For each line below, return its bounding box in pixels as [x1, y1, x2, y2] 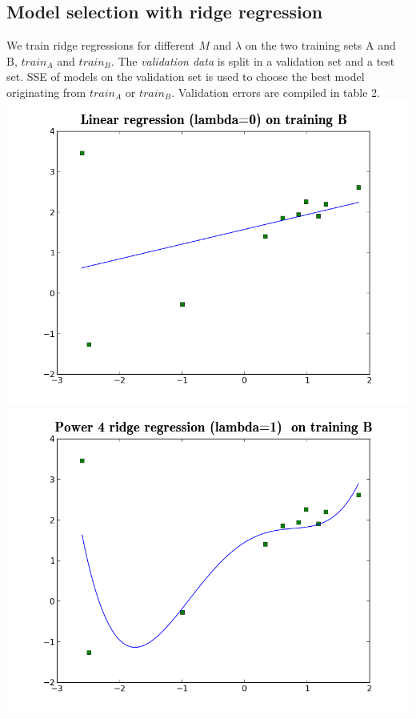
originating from [6, 83, 86, 100]
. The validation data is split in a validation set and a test [110, 52, 395, 69]
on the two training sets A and [245, 37, 396, 54]
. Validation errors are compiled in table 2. [171, 83, 381, 100]
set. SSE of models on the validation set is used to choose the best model [6, 68, 365, 85]
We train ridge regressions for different [6, 37, 195, 54]
